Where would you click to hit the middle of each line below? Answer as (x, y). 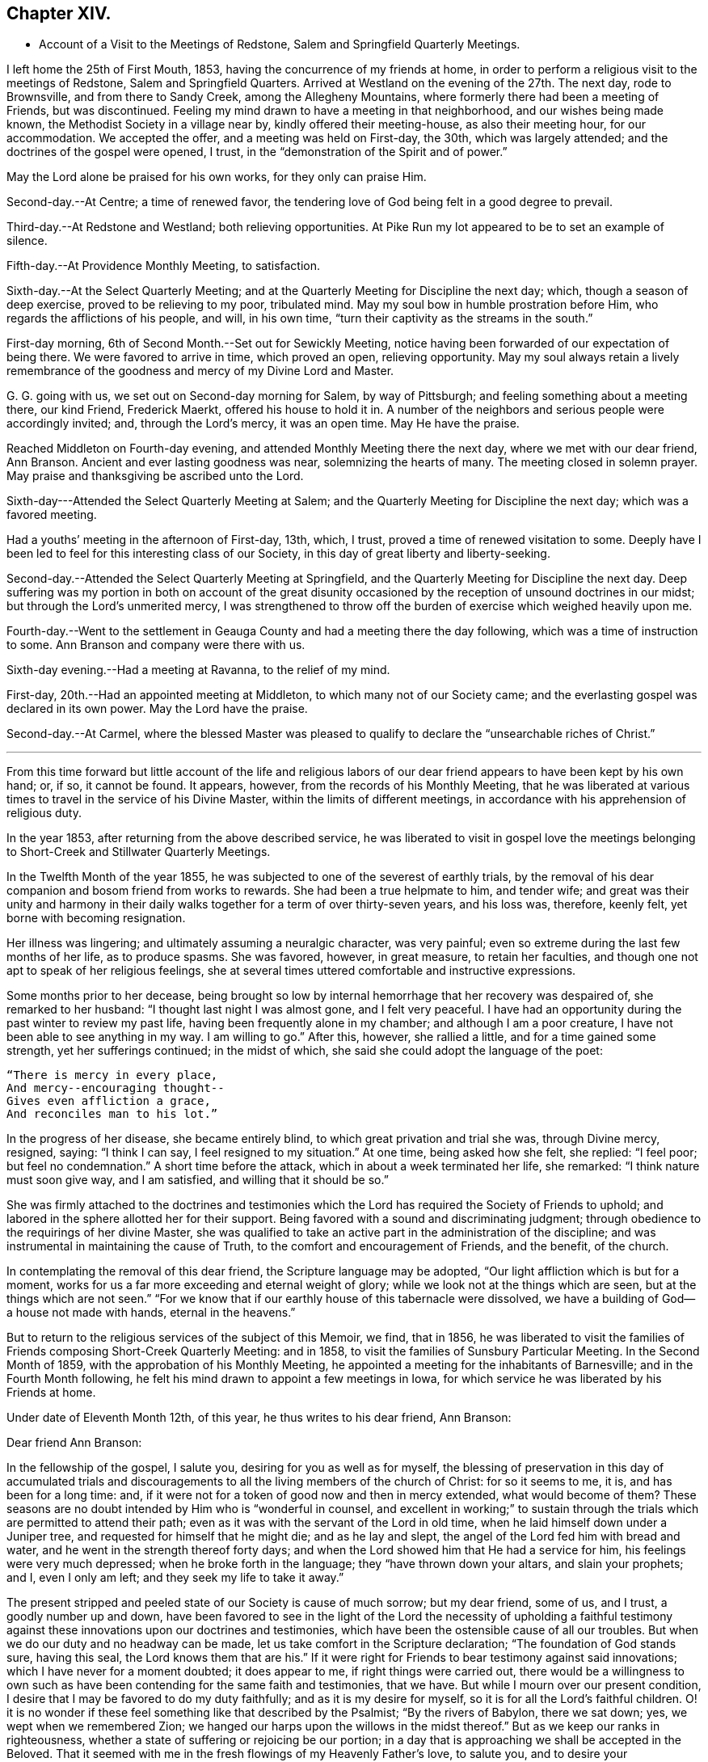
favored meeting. (52, 515)
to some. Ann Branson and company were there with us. (156, 645)
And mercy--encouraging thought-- (116, 1088)
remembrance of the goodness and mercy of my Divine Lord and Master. (200, 371)
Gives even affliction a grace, (109, 1101)
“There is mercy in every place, (112, 1075)
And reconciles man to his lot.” (112, 1114)
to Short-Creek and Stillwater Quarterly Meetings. (139, 852)
